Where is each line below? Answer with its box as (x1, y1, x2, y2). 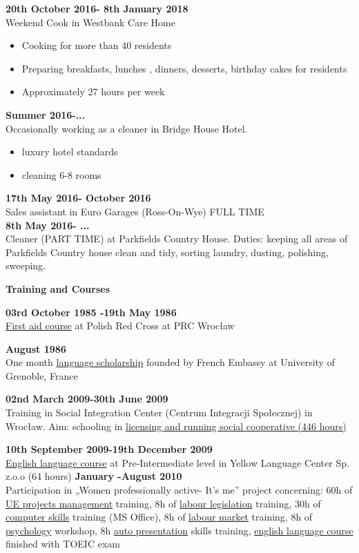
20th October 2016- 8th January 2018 (6, 1, 188, 15)
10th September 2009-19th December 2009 (6, 442, 213, 456)
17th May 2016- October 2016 (6, 191, 151, 205)
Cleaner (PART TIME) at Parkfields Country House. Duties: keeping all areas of (6, 231, 348, 246)
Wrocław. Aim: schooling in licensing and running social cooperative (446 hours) (6, 418, 347, 433)
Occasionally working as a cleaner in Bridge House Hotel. (6, 121, 248, 135)
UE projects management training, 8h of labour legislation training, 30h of (6, 496, 321, 510)
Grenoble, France (6, 368, 78, 382)
